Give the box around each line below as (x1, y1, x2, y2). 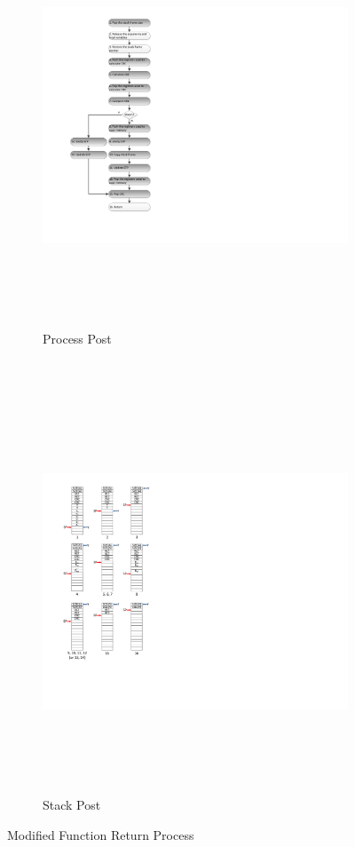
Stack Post (43, 796, 101, 814)
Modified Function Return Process (7, 826, 194, 844)
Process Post (43, 329, 112, 348)
